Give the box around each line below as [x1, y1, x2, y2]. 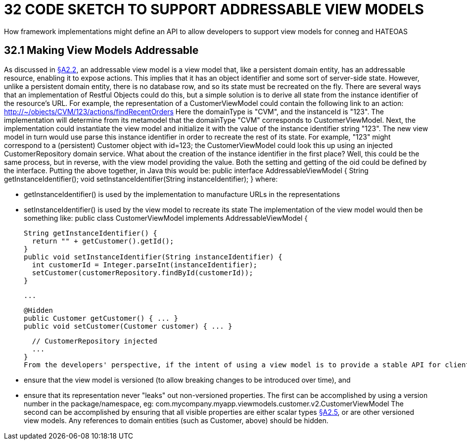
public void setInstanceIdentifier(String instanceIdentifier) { [24, 252, 282, 261]
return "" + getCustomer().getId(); [32, 237, 174, 245]
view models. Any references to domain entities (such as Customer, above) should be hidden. [24, 416, 328, 425]
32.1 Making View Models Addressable [4, 44, 199, 57]
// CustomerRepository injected [32, 337, 157, 345]
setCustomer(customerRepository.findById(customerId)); [32, 268, 253, 277]
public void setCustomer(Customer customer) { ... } [24, 322, 233, 330]
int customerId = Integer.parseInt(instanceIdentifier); [32, 260, 258, 269]
